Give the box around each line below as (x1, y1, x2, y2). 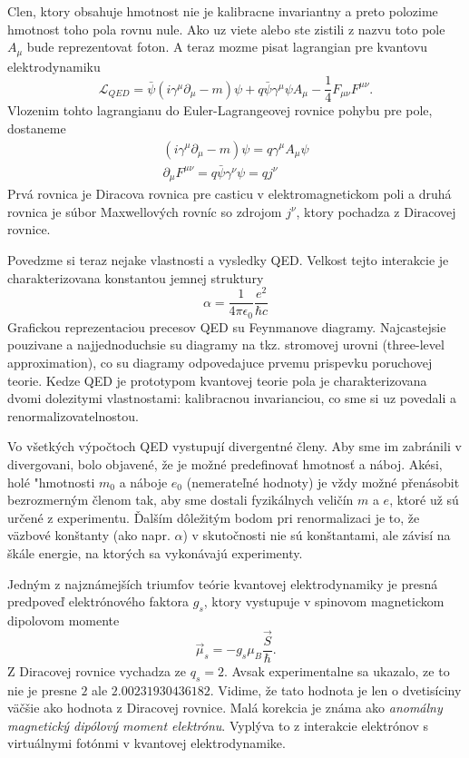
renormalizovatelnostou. (7, 406, 139, 425)
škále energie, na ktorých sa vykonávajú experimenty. (7, 543, 303, 562)
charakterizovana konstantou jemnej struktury (7, 268, 264, 287)
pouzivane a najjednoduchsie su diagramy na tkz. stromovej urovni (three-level (7, 335, 445, 354)
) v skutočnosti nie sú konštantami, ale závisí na (182, 526, 451, 545)
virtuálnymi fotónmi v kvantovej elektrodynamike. (7, 733, 286, 753)
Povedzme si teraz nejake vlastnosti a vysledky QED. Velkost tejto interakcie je (7, 251, 449, 269)
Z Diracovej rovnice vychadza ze (7, 661, 187, 680)
